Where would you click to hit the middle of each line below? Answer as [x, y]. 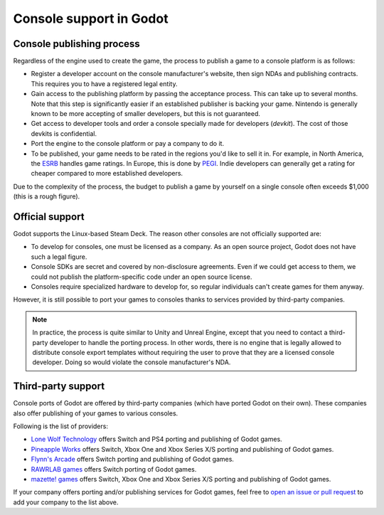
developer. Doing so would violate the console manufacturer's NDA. [132, 362]
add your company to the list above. [66, 502]
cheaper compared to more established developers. [107, 174]
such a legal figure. [59, 257]
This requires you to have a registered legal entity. [104, 84]
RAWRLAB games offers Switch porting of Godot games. [114, 469]
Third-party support [59, 387]
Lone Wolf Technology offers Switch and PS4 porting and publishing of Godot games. [156, 439]
